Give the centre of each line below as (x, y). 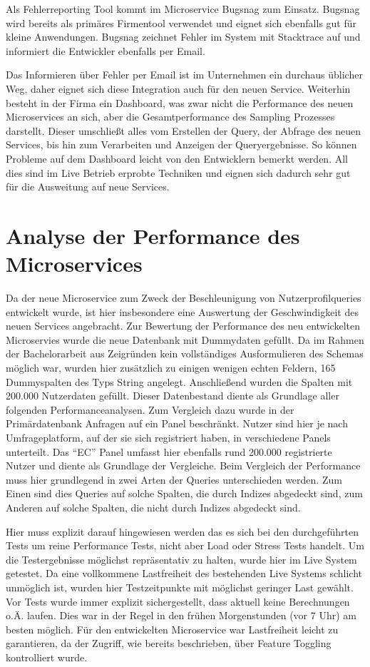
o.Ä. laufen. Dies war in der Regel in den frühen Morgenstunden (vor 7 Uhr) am (181, 615)
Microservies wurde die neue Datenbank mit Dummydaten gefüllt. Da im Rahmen (185, 339)
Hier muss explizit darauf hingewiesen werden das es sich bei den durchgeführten (182, 531)
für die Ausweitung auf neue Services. (88, 187)
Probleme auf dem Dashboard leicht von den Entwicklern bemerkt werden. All (177, 158)
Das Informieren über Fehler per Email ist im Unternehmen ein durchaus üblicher (184, 75)
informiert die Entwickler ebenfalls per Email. (106, 50)
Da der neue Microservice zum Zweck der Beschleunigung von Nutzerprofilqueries (184, 298)
